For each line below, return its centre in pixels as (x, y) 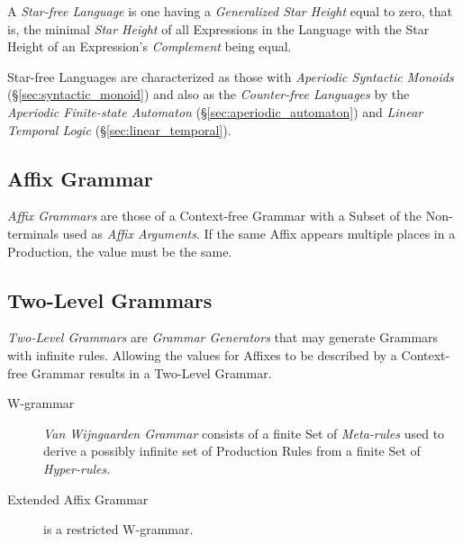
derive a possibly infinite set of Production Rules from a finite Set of (232, 451)
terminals (33, 233)
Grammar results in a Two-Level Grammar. (151, 372)
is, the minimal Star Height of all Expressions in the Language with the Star (218, 28)
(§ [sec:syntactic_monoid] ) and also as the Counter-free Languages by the (209, 94)
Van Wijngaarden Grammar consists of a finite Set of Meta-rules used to (244, 433)
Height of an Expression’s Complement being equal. (150, 46)
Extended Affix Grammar (78, 499)
